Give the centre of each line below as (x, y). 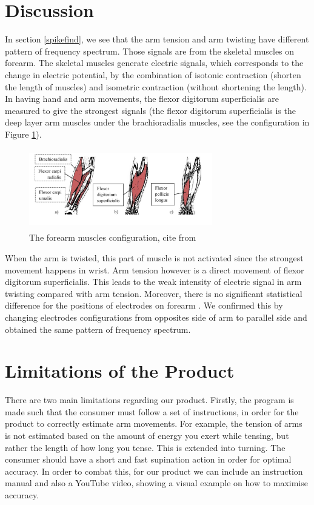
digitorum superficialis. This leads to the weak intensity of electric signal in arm (153, 282)
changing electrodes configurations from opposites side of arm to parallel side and (156, 317)
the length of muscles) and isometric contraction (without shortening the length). (156, 86)
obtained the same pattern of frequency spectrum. (98, 329)
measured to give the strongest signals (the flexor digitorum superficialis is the (150, 110)
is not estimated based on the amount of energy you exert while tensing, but (147, 435)
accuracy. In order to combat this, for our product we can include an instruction (154, 471)
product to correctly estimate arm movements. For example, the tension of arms (154, 423)
